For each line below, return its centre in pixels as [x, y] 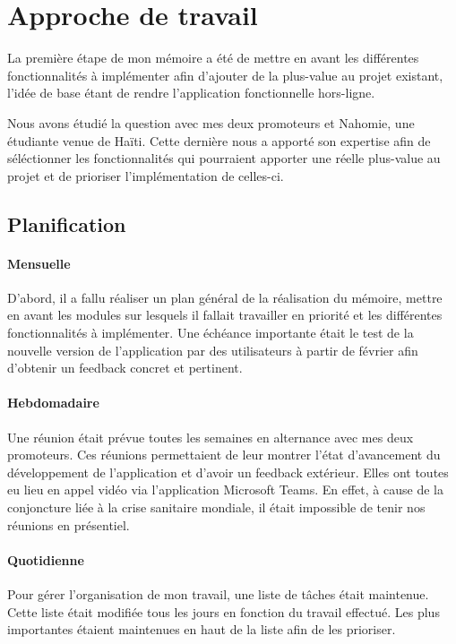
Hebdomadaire [53, 403]
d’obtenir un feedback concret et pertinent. [125, 368]
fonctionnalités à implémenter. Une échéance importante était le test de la [211, 333]
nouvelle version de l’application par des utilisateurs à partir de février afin [213, 350]
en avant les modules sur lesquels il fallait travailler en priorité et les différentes [225, 315]
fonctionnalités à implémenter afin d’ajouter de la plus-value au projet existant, [225, 75]
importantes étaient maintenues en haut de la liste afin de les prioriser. [202, 629]
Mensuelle [39, 263]
